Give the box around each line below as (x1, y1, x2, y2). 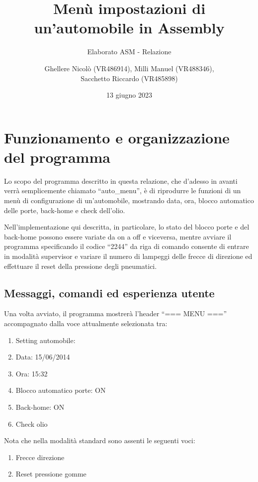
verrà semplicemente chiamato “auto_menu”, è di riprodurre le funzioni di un (4, 185, 241, 196)
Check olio (15, 418, 48, 429)
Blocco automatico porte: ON (15, 385, 106, 395)
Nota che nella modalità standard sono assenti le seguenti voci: (4, 435, 195, 446)
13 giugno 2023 (106, 90, 152, 100)
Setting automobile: (15, 335, 76, 345)
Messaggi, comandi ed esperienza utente (4, 285, 215, 300)
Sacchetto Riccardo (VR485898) (81, 73, 178, 83)
